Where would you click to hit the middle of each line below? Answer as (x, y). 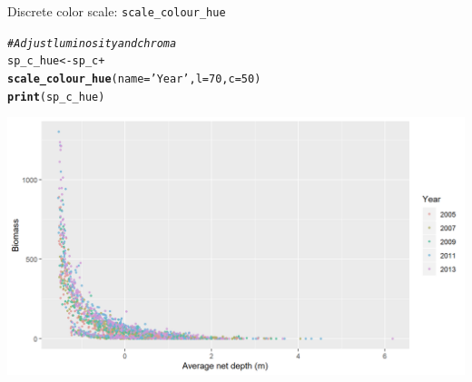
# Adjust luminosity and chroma (92, 43)
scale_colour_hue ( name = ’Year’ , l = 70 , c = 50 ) (134, 78)
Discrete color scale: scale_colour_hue (117, 11)
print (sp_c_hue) (56, 97)
